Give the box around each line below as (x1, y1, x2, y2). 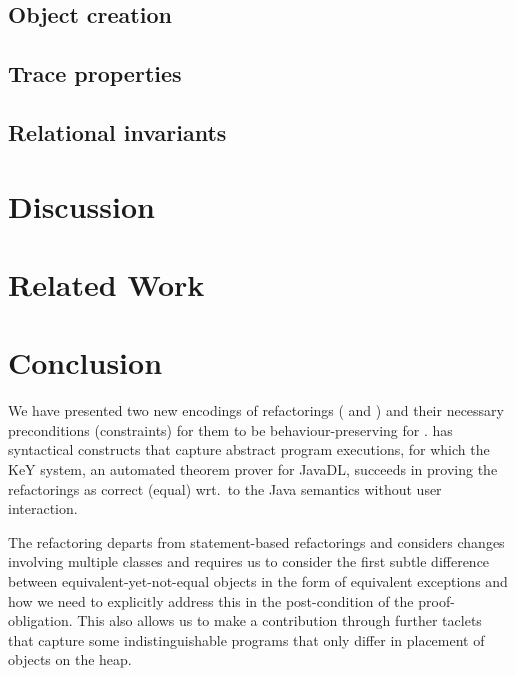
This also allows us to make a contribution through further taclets (77, 610, 482, 631)
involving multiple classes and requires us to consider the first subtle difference (8, 551, 490, 572)
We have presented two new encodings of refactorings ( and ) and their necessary (8, 400, 504, 421)
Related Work (8, 263, 205, 304)
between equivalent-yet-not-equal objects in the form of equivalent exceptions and (8, 570, 508, 591)
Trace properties (8, 58, 182, 89)
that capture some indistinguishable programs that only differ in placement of (8, 629, 485, 650)
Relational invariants (8, 116, 227, 147)
